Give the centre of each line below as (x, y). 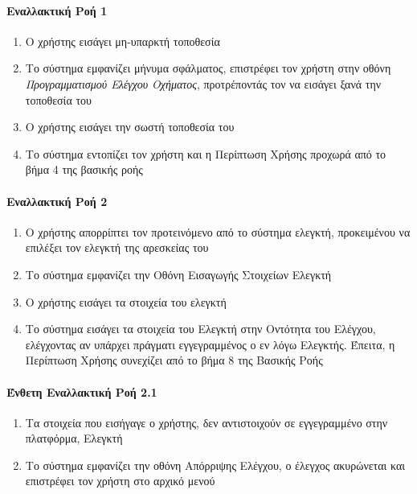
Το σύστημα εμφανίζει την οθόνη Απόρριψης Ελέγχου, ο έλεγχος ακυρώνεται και (215, 465)
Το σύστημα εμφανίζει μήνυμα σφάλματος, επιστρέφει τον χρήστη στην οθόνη (208, 68)
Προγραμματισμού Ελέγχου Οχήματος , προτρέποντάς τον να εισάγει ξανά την (203, 83)
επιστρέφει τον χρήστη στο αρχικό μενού (120, 481)
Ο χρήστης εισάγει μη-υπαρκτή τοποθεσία (123, 41)
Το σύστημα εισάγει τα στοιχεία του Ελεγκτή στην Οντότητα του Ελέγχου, (200, 329)
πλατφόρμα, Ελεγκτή (74, 438)
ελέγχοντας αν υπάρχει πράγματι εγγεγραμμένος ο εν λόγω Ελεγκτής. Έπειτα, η (210, 344)
